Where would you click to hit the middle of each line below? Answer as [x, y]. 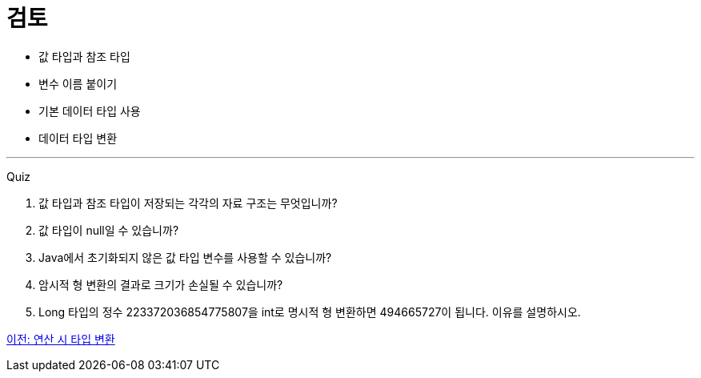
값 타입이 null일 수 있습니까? [109, 230]
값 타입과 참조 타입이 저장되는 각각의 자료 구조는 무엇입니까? [188, 203]
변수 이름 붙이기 [78, 83]
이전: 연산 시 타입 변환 [61, 339]
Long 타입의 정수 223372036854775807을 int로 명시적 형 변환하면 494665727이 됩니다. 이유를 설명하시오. [310, 312]
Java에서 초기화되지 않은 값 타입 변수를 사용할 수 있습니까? [185, 257]
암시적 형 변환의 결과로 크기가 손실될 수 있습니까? [161, 284]
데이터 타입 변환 [78, 138]
